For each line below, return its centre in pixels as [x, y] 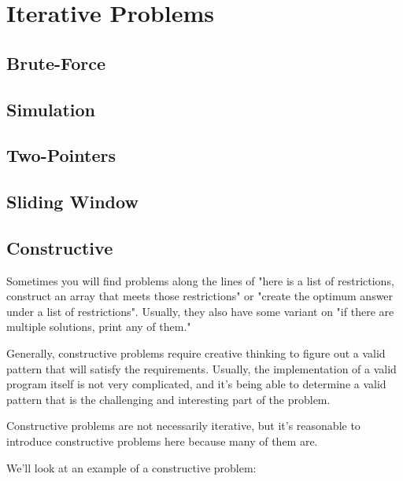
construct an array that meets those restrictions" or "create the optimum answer [200, 296]
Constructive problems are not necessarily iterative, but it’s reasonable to [183, 426]
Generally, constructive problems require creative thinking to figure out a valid [196, 353]
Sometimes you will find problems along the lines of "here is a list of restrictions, [200, 280]
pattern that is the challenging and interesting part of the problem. [168, 399]
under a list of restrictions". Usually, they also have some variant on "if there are [200, 311]
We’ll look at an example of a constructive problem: [131, 467]
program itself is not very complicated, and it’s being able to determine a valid [196, 384]
